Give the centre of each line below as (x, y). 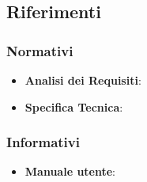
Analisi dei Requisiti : (83, 80)
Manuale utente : (70, 171)
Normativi (40, 50)
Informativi (43, 142)
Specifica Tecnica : (74, 106)
